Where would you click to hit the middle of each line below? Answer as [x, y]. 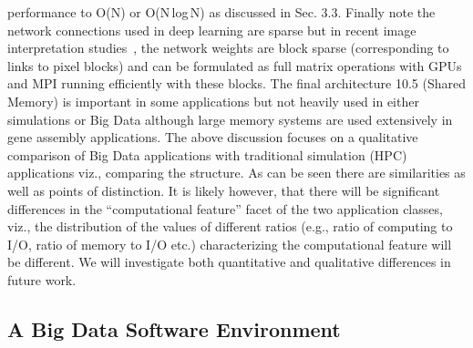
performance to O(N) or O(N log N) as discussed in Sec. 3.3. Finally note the [221, 12]
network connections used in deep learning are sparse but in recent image [212, 30]
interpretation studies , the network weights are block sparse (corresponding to [228, 48]
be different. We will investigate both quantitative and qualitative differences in [229, 262]
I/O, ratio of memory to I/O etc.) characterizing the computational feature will [230, 244]
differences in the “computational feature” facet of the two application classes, [225, 208]
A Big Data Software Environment [174, 328]
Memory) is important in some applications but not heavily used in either [213, 101]
